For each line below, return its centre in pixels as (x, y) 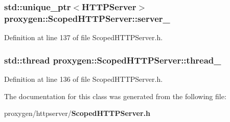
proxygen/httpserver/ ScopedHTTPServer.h (77, 113)
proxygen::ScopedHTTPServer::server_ (87, 18)
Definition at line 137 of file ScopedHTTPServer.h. (84, 37)
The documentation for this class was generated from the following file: (115, 96)
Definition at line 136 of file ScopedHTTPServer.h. (84, 79)
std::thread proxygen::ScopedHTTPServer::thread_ (113, 60)
